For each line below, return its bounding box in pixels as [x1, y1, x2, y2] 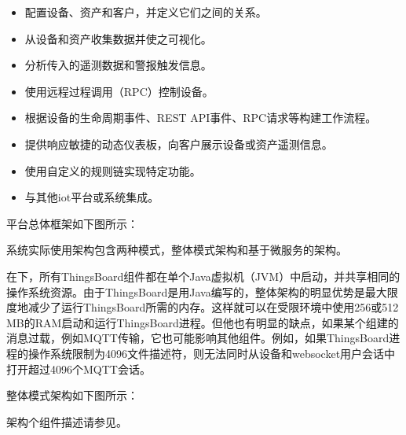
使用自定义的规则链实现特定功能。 [24, 162, 201, 179]
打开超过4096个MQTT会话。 [6, 360, 151, 377]
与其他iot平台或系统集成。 [24, 189, 159, 205]
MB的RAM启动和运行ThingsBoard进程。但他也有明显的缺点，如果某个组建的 [6, 314, 399, 330]
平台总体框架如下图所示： [6, 215, 138, 231]
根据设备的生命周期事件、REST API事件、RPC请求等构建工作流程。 [24, 109, 377, 126]
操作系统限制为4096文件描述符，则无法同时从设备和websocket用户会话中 [27, 345, 396, 361]
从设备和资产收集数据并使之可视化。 [24, 30, 212, 46]
